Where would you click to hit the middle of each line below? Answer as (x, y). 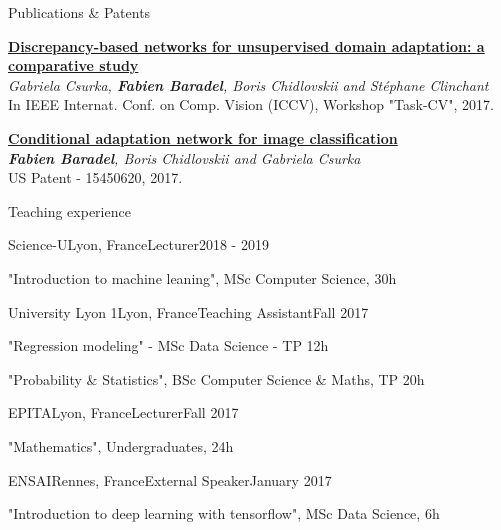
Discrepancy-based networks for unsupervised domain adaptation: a (246, 45)
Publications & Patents (79, 12)
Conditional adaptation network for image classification (203, 137)
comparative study (73, 65)
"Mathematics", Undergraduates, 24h (121, 445)
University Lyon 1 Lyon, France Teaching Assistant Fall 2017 (188, 311)
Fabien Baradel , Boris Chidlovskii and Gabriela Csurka (184, 157)
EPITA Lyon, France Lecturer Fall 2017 (123, 412)
